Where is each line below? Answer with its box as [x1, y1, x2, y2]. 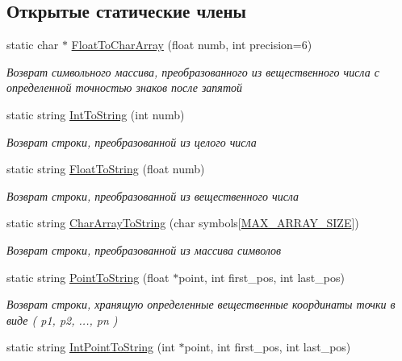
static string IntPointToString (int [6, 338, 175, 355]
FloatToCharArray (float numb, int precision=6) [71, 36, 312, 53]
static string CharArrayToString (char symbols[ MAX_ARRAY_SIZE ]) [6, 214, 359, 231]
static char [6, 36, 59, 53]
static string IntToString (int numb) [6, 106, 185, 122]
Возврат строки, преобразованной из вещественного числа [6, 187, 299, 204]
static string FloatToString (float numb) [6, 160, 205, 177]
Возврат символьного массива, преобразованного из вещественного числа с [6, 63, 379, 80]
